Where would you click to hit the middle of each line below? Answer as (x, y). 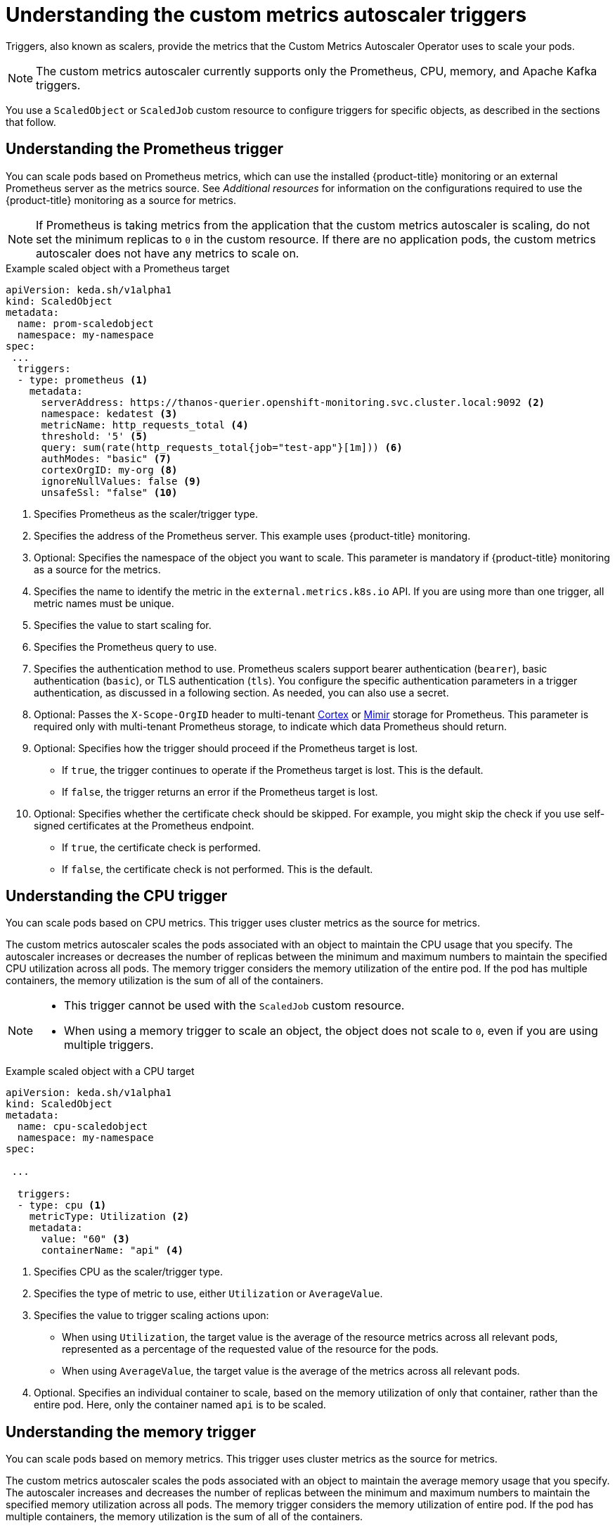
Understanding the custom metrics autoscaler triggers (266, 15)
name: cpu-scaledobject (83, 1127)
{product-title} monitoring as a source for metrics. (121, 200)
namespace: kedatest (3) (109, 413)
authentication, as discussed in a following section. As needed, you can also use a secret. (241, 692)
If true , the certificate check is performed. (161, 847)
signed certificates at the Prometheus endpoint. (144, 825)
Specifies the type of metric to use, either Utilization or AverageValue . (208, 1294)
